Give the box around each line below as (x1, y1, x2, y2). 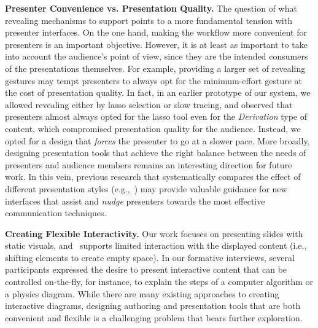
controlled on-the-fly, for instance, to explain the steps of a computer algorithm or (5, 275, 314, 288)
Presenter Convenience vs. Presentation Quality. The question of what (5, 2, 297, 14)
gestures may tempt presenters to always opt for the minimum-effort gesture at (5, 74, 303, 87)
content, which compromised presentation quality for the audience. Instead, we (5, 122, 301, 135)
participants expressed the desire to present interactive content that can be (5, 263, 287, 276)
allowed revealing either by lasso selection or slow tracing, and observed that (5, 98, 293, 111)
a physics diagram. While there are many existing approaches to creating (5, 287, 279, 300)
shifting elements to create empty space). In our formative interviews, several (5, 251, 295, 264)
